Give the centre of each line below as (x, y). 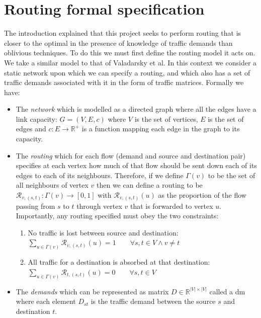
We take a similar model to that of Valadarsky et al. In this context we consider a (130, 62)
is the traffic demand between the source (153, 301)
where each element (46, 301)
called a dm (227, 291)
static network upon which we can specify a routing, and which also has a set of (127, 72)
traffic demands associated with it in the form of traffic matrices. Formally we (124, 82)
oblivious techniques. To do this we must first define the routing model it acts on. (130, 53)
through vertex (99, 206)
